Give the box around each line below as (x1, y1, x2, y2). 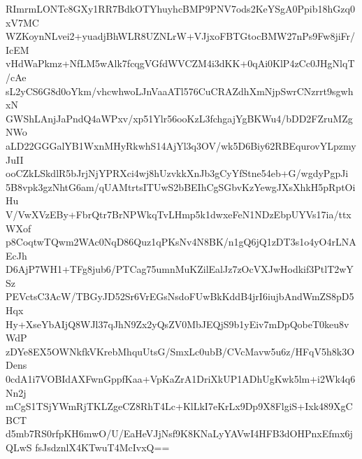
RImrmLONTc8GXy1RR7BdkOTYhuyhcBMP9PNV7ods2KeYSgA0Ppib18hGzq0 (6, 1, 355, 15)
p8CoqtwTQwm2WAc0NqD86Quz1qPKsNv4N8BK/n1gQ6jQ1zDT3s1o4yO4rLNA (6, 234, 356, 249)
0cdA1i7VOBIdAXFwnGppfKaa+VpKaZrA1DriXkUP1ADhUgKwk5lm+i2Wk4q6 (6, 372, 356, 386)
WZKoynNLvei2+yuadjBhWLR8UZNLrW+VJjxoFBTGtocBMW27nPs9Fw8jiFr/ (6, 29, 356, 43)
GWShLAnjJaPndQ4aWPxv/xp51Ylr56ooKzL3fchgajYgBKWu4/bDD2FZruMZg (6, 111, 353, 125)
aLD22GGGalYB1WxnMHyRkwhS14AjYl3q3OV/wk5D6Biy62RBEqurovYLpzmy (6, 138, 356, 153)
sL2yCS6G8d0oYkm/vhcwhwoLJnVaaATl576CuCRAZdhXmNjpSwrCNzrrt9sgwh (6, 83, 354, 98)
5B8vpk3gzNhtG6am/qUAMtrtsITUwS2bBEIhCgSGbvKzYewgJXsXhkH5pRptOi (6, 179, 356, 194)
